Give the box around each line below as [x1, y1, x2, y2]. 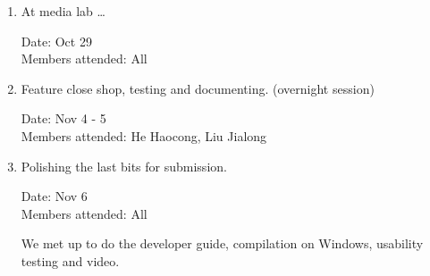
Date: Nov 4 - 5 [21, 109, 106, 128]
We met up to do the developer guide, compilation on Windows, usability [21, 234, 424, 253]
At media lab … [21, 2, 105, 20]
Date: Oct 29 [21, 31, 92, 50]
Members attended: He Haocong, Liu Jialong [21, 126, 267, 145]
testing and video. [21, 251, 120, 270]
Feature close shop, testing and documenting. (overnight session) [21, 79, 375, 97]
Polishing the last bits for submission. [21, 156, 227, 175]
